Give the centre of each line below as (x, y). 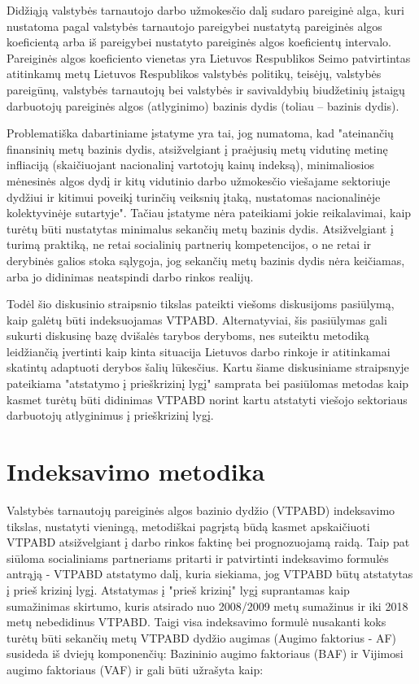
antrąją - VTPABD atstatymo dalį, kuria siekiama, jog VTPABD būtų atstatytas (210, 574)
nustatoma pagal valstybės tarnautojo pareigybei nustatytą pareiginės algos (194, 26)
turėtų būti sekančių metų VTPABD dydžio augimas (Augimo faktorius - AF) (202, 637)
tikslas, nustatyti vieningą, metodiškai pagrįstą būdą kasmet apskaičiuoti (188, 526)
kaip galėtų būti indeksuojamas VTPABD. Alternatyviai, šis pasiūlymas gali (197, 319)
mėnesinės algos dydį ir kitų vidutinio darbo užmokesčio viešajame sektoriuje (199, 180)
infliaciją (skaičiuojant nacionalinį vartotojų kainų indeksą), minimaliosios (190, 165)
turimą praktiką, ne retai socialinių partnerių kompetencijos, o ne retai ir (189, 244)
